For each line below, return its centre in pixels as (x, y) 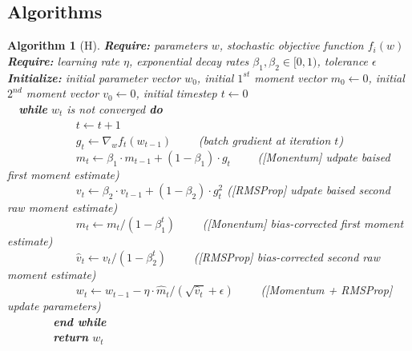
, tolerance (343, 60)
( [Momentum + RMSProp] (327, 290)
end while (80, 321)
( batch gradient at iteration (265, 140)
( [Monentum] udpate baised (324, 156)
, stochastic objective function (291, 45)
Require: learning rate (63, 60)
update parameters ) (54, 306)
